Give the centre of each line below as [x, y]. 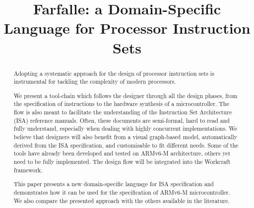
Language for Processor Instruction [127, 28]
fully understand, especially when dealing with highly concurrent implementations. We [125, 129]
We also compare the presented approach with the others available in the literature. [122, 200]
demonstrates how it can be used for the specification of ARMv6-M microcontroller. [122, 192]
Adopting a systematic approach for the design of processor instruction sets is [114, 73]
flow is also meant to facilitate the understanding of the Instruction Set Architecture [123, 112]
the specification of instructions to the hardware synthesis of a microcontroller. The [121, 104]
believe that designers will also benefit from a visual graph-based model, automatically [126, 137]
